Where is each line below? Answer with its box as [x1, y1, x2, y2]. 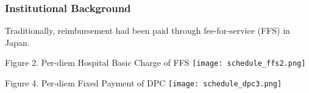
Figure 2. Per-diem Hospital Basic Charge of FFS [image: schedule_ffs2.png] [5, 56, 306, 69]
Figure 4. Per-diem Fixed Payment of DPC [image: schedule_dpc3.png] [5, 77, 282, 89]
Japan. [5, 36, 30, 48]
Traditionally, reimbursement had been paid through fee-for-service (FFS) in [5, 24, 290, 37]
